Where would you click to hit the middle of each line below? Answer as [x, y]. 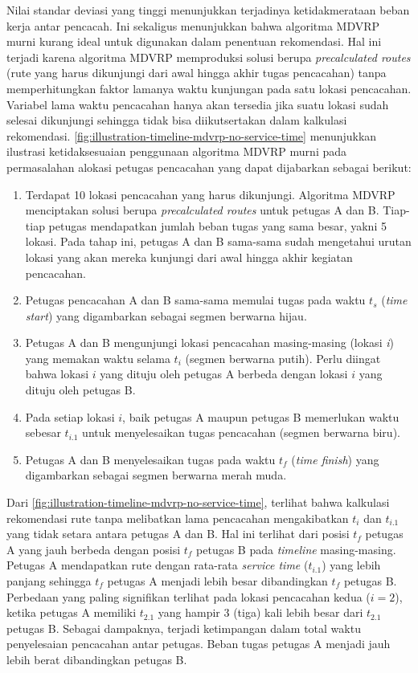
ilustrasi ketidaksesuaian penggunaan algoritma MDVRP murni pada [177, 151]
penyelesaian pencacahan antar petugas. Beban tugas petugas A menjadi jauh [199, 644]
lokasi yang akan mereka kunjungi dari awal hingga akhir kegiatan [189, 257]
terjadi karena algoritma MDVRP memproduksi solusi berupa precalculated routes [209, 57]
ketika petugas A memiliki [72, 612]
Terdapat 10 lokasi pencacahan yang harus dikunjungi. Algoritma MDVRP [210, 194]
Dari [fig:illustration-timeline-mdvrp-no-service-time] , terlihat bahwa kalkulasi [198, 502]
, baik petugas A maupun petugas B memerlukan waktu [261, 416]
